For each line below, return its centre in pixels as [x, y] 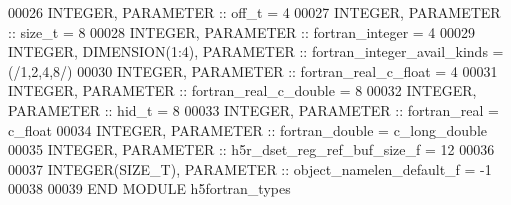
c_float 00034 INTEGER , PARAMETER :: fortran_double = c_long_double [248, 129]
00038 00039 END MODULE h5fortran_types [149, 188]
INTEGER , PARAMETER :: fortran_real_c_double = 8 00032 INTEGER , [242, 90]
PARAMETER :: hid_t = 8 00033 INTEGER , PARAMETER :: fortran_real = [253, 109]
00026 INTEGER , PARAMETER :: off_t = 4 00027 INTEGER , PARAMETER [254, 12]
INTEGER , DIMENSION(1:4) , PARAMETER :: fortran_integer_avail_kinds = [256, 51]
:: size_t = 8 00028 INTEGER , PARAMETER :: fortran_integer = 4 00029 [242, 31]
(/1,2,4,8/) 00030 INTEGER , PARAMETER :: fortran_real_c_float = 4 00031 [253, 70]
